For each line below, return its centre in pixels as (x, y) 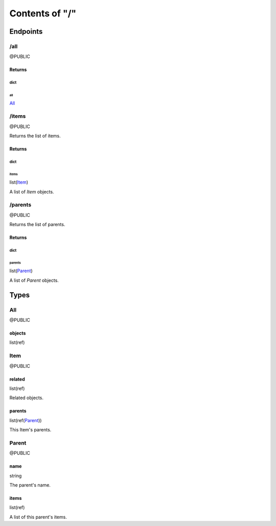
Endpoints (26, 31)
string (16, 475)
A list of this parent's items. (38, 517)
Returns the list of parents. (37, 225)
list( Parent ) (21, 271)
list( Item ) (19, 182)
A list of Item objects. (32, 191)
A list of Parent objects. (34, 280)
